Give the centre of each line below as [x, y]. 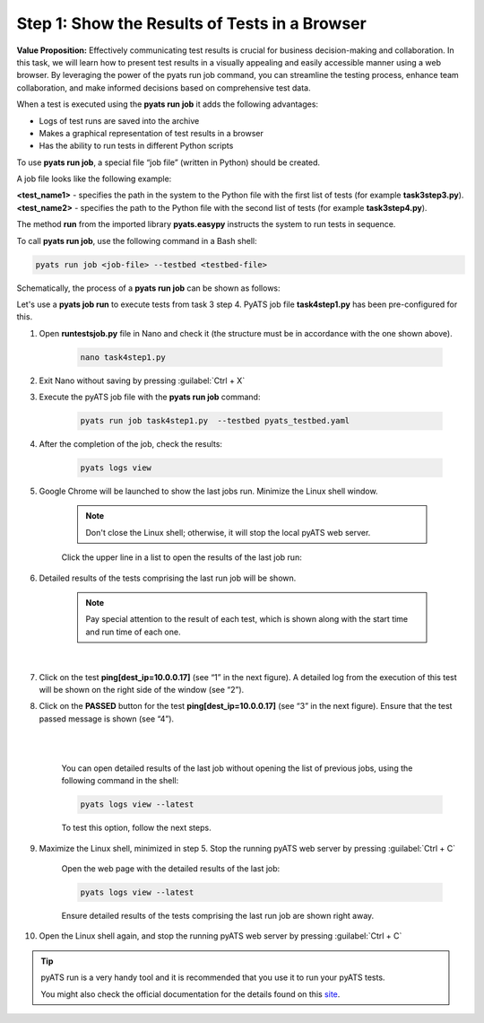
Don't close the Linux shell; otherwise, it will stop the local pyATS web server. [228, 532]
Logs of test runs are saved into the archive [119, 120]
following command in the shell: [120, 781]
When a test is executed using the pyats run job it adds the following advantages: [167, 104]
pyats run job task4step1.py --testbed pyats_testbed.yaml [215, 421]
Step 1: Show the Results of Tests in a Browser [191, 23]
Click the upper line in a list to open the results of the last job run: [181, 557]
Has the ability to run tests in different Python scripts [136, 146]
